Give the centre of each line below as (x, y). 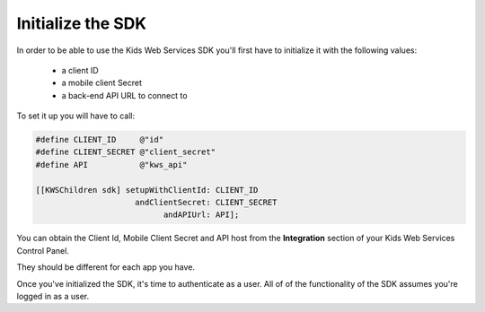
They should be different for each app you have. (106, 267)
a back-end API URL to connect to (124, 95)
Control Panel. (43, 250)
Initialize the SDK (82, 23)
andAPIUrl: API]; (201, 215)
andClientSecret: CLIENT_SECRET (206, 203)
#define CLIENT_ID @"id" (100, 140)
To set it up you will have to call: (76, 116)
